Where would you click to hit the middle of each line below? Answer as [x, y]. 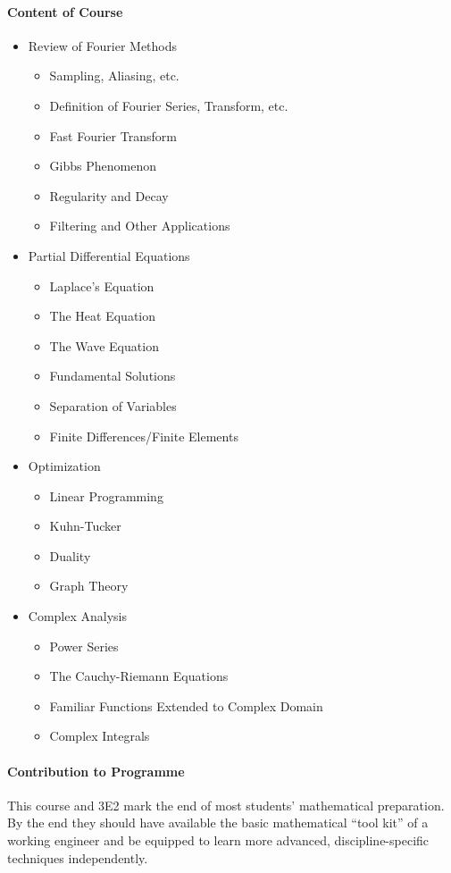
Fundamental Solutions [113, 376]
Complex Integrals [100, 736]
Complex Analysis [78, 616]
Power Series [84, 646]
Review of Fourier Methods [103, 45]
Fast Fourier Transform [113, 135]
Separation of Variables [113, 405]
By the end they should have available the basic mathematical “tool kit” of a [218, 823]
